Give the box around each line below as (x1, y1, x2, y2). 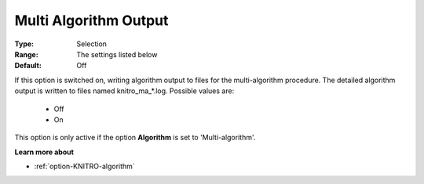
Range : (14, 49, 38, 59)
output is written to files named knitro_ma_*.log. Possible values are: (14, 86, 235, 96)
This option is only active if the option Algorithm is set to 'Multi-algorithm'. (14, 133, 256, 143)
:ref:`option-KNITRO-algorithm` (34, 161, 135, 171)
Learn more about (14, 147, 75, 157)
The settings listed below (76, 49, 158, 59)
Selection (76, 39, 108, 49)
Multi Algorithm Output (14, 12, 169, 29)
